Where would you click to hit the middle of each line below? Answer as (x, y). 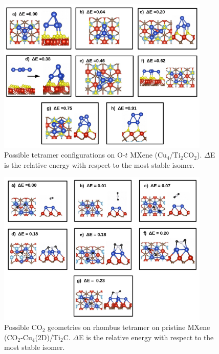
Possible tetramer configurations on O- (65, 155)
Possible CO (23, 327)
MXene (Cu (148, 155)
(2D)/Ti (48, 337)
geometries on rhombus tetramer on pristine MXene (129, 327)
